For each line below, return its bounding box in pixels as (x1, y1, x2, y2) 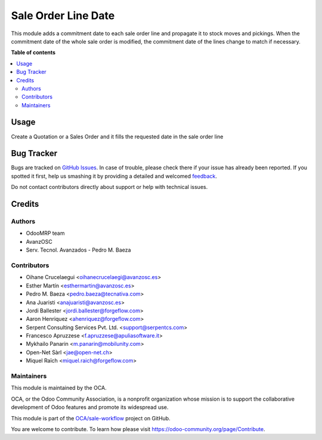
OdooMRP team (26, 230, 65, 237)
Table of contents (11, 49, 56, 56)
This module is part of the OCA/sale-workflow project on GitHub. (11, 414, 171, 422)
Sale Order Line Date (11, 9, 115, 22)
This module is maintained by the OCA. (11, 385, 107, 392)
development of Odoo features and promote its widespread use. (11, 404, 169, 411)
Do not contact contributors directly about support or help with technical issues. (11, 184, 208, 191)
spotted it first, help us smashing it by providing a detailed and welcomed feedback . (11, 172, 218, 179)
